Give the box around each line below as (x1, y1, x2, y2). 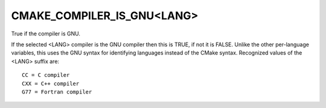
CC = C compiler (22, 72, 70, 79)
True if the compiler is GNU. (11, 30, 81, 37)
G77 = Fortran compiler (22, 88, 92, 95)
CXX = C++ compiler (22, 80, 80, 87)
